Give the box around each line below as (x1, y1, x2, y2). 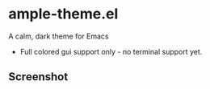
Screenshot (8, 70, 69, 84)
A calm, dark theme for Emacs (8, 31, 109, 41)
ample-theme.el (8, 5, 119, 23)
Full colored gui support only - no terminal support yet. (19, 47, 203, 56)
